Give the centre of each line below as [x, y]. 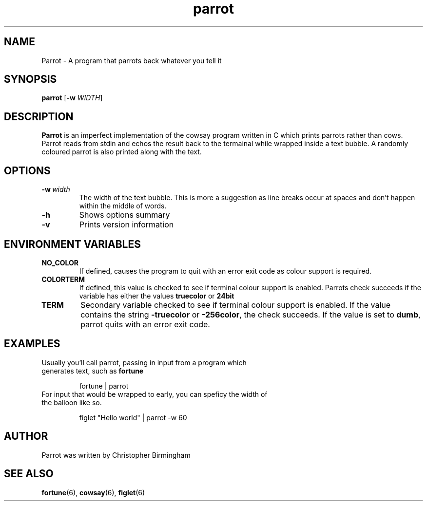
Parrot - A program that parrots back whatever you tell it [132, 60]
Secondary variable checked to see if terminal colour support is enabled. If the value [236, 305]
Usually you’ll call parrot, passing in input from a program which [144, 362]
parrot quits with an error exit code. [145, 324]
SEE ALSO [29, 474]
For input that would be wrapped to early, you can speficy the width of [155, 394]
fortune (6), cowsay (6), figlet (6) [93, 492]
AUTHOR [26, 436]
